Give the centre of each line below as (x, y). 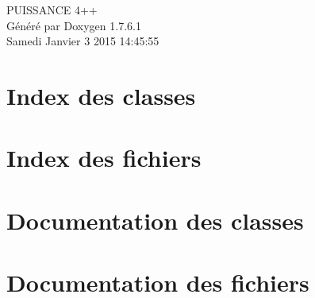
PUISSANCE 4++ (52, 10)
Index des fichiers (104, 158)
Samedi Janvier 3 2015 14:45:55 (83, 41)
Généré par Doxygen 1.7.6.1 (74, 25)
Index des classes (101, 95)
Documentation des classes (155, 220)
